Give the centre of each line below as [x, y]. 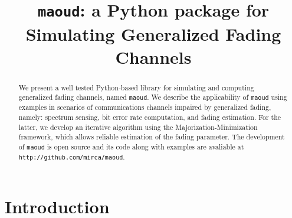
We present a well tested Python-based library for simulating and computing [136, 87]
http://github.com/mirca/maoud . [72, 157]
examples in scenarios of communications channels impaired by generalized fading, [145, 107]
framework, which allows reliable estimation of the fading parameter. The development [152, 137]
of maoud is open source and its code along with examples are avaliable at [131, 147]
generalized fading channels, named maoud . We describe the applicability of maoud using [153, 97]
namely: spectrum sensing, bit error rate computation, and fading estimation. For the [150, 117]
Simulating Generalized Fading [153, 33]
